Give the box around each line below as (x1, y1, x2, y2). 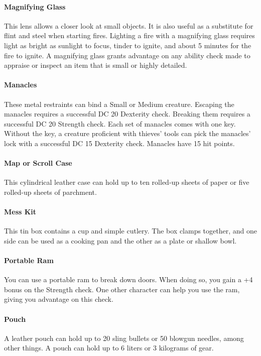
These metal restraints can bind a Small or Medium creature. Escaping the (4, 98, 234, 109)
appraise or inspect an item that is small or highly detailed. (4, 60, 187, 70)
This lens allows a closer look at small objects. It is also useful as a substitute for (4, 20, 253, 31)
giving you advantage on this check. (4, 294, 113, 304)
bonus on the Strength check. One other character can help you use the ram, (4, 284, 240, 294)
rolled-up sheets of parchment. (4, 186, 97, 197)
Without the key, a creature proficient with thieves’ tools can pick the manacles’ (4, 128, 251, 139)
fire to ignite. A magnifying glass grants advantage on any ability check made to (4, 50, 250, 60)
